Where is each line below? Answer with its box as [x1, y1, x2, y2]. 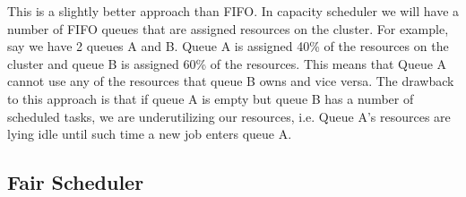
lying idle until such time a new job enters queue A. [7, 124, 292, 143]
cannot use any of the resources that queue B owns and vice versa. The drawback [7, 72, 454, 90]
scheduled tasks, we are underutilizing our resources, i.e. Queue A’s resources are [7, 107, 451, 125]
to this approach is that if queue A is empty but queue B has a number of [7, 89, 414, 107]
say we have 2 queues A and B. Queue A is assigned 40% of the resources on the [7, 37, 449, 56]
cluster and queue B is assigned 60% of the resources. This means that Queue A [7, 54, 447, 73]
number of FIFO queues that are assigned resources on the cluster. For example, [7, 19, 449, 38]
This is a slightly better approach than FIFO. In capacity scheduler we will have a [7, 2, 460, 20]
